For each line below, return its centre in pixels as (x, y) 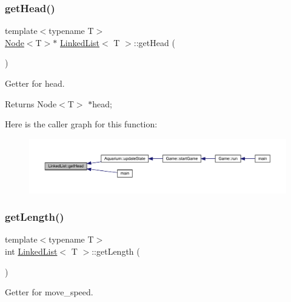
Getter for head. (35, 83)
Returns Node (31, 103)
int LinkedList (31, 251)
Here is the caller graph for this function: (81, 124)
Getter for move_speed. (49, 292)
